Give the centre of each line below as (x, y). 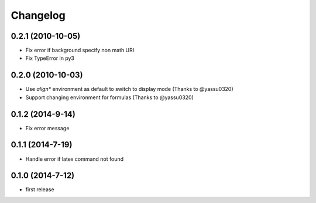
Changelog (38, 15)
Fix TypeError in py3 (50, 58)
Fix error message (47, 128)
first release (40, 190)
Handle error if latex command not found (75, 159)
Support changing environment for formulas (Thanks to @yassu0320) (110, 97)
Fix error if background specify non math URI (80, 50)
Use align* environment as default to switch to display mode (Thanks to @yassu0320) (129, 89)
